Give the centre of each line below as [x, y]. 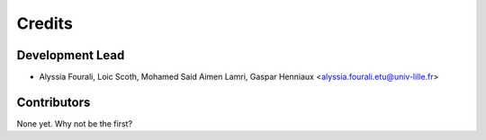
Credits [45, 23]
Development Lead [71, 55]
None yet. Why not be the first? [75, 123]
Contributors [54, 102]
